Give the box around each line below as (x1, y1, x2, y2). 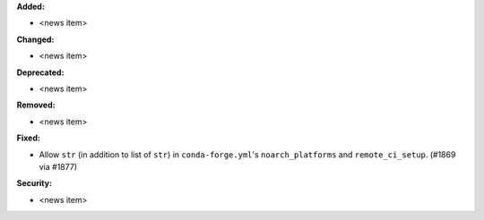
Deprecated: (16, 67, 65, 78)
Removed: (16, 99, 56, 111)
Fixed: (16, 132, 40, 143)
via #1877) (39, 161, 78, 172)
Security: (16, 178, 53, 189)
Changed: (16, 34, 55, 45)
